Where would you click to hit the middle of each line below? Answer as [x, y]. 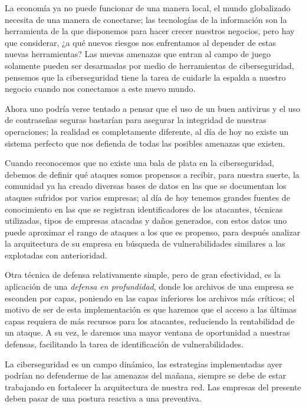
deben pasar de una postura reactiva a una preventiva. [103, 398]
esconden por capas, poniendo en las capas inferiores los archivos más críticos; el [150, 298]
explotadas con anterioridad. [56, 255]
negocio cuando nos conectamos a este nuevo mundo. [100, 89]
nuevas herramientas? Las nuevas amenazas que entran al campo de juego [138, 54]
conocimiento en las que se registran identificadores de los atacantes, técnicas [144, 209]
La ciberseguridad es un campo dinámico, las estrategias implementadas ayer [144, 364]
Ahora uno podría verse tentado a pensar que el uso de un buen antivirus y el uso [153, 108]
